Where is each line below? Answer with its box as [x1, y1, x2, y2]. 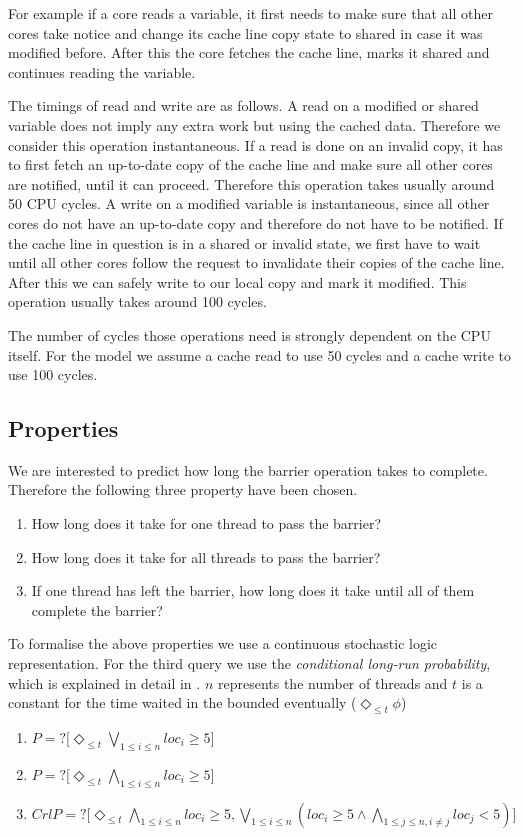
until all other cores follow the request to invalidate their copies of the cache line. [8, 252, 505, 273]
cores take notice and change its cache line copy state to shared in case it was [8, 22, 483, 43]
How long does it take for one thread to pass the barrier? [31, 513, 382, 534]
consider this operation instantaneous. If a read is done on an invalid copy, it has [8, 134, 503, 155]
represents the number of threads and [217, 672, 448, 693]
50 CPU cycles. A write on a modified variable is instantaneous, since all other [8, 193, 490, 214]
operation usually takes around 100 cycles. [8, 291, 267, 312]
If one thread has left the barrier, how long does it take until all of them [31, 580, 475, 601]
